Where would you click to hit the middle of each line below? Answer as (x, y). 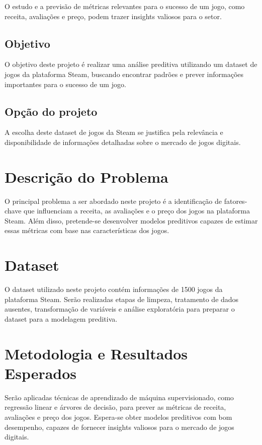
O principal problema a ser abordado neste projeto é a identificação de (113, 201)
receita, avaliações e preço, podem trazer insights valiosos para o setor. (113, 16)
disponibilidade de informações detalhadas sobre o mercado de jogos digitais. (123, 142)
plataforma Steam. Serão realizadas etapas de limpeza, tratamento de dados (122, 299)
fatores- (236, 201)
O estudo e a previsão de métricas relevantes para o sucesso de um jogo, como (125, 6)
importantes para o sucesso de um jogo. (65, 84)
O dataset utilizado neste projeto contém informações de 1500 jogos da (114, 289)
